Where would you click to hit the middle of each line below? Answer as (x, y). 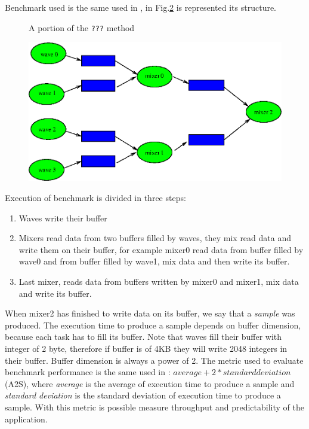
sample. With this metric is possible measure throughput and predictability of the (154, 407)
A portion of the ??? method (82, 27)
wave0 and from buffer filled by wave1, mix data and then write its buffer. (154, 261)
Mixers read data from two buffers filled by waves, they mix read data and (155, 238)
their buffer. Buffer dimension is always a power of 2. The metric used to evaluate (154, 360)
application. (26, 419)
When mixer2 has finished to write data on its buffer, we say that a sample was (150, 313)
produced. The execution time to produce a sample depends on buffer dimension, (153, 325)
